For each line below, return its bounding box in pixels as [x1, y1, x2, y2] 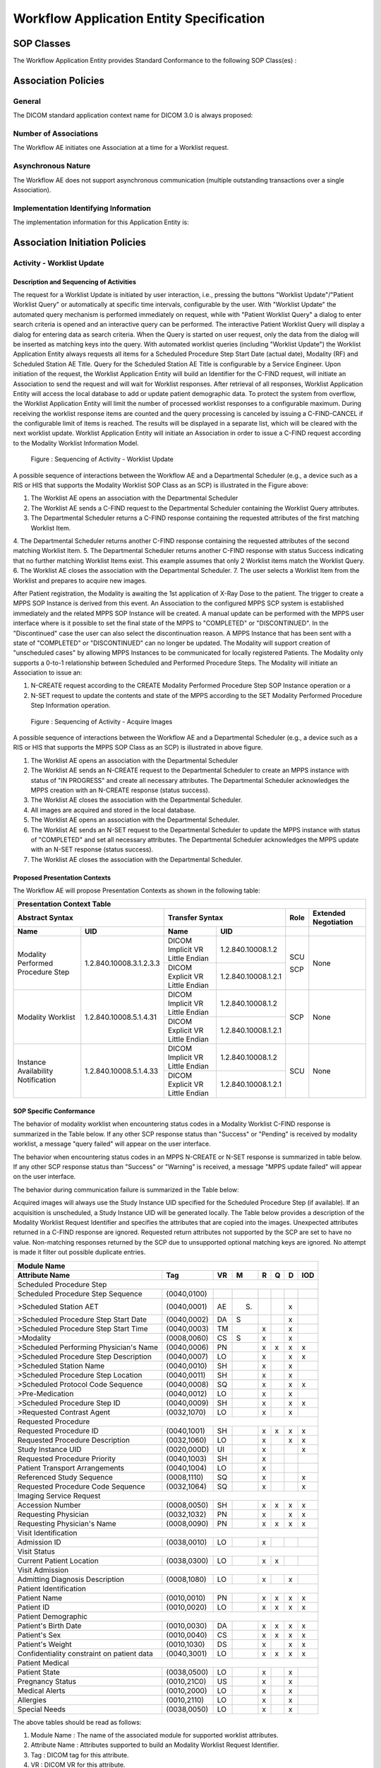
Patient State [17, 1667, 60, 1677]
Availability [17, 1066, 54, 1076]
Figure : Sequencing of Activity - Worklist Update [30, 455, 174, 463]
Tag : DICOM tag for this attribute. [30, 1750, 130, 1759]
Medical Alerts [17, 1685, 66, 1695]
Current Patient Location [17, 1556, 99, 1566]
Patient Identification [17, 1583, 86, 1593]
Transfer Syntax [167, 913, 224, 923]
